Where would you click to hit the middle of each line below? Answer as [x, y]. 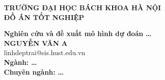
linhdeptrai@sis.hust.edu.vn [45, 52]
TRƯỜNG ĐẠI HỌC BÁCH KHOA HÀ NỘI [82, 7]
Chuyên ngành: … [34, 71]
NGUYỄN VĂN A [36, 43]
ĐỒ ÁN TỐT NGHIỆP [44, 17]
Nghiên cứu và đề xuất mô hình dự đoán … [78, 33]
